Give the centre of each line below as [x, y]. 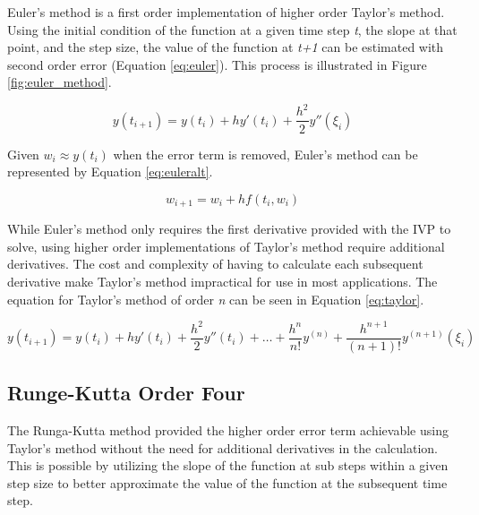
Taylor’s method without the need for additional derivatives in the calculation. [222, 447]
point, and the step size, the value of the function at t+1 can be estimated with [226, 47]
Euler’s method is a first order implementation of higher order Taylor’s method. [226, 12]
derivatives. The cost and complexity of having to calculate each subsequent [215, 264]
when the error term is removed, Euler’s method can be [265, 154]
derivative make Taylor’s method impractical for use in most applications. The [222, 281]
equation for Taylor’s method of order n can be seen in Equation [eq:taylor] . [216, 299]
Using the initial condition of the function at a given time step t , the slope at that [232, 29]
